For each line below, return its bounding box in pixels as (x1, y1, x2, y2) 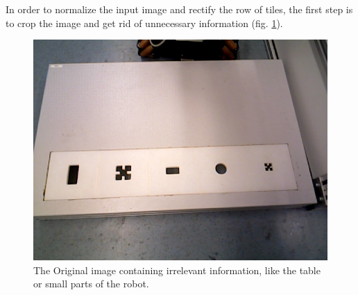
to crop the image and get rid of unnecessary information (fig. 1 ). (6, 15, 283, 30)
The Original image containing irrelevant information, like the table (33, 262, 321, 277)
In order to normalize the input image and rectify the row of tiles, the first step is (6, 2, 353, 16)
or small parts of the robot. (33, 276, 149, 291)
